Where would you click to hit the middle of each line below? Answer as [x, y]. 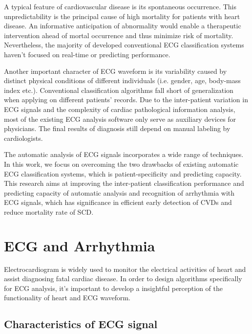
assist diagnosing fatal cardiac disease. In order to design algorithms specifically [123, 278]
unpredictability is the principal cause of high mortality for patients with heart [122, 16]
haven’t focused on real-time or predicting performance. [87, 54]
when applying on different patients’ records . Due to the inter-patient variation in [126, 100]
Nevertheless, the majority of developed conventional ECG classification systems [124, 45]
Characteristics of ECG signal [81, 324]
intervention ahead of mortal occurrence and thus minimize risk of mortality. [119, 35]
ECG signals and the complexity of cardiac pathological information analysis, [120, 109]
